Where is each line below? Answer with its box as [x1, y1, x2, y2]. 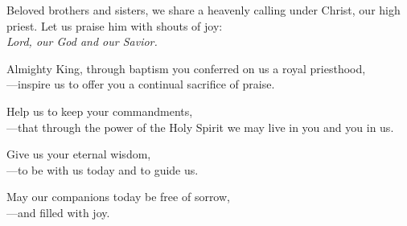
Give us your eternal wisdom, [6, 146, 151, 162]
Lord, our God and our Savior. [6, 33, 158, 50]
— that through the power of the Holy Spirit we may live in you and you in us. [6, 118, 394, 135]
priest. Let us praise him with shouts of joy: [6, 17, 223, 34]
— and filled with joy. [6, 203, 110, 220]
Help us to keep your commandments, [6, 102, 193, 119]
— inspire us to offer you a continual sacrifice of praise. [6, 76, 275, 92]
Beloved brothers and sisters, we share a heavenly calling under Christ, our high [6, 2, 401, 18]
